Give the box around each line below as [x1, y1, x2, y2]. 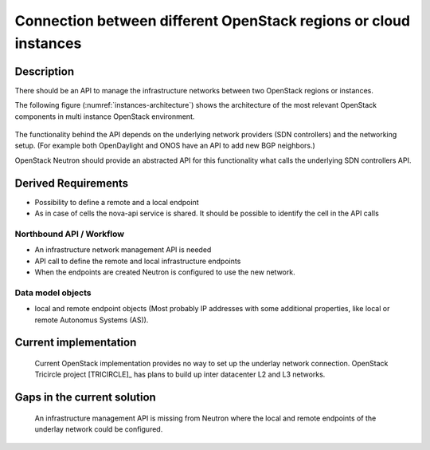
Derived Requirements [14, 176, 129, 190]
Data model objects [14, 287, 92, 298]
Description [14, 65, 75, 78]
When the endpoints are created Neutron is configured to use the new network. [34, 267, 295, 277]
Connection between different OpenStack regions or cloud [14, 12, 410, 30]
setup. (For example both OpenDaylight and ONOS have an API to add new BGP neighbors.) [14, 140, 316, 151]
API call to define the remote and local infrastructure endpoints [34, 256, 241, 266]
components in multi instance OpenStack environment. [14, 112, 195, 121]
